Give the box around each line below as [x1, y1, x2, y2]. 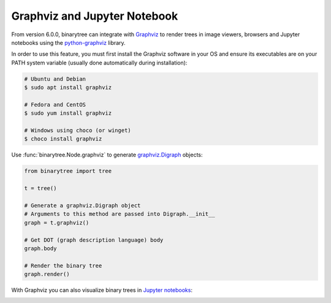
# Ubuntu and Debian [24, 75, 86, 82]
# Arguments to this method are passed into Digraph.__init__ [24, 210, 215, 218]
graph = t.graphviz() [24, 219, 89, 226]
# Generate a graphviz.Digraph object [24, 202, 141, 209]
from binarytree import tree [24, 167, 112, 175]
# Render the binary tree [24, 262, 102, 269]
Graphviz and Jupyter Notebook [11, 9, 178, 23]
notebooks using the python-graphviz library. [11, 39, 126, 46]
